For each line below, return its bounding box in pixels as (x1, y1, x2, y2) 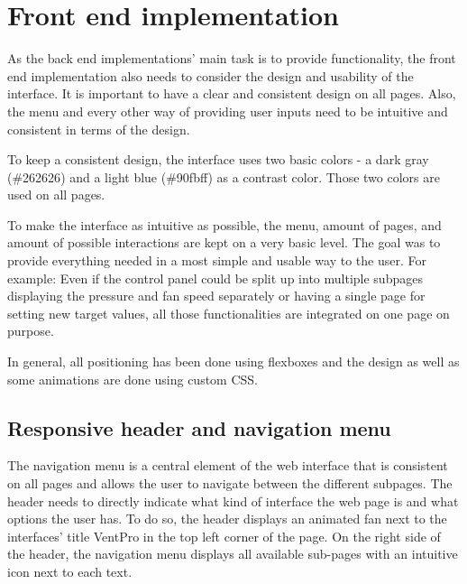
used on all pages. (7, 185, 105, 204)
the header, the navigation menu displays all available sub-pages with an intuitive (7, 544, 458, 563)
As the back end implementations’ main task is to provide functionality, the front (7, 49, 456, 68)
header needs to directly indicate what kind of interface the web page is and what (7, 491, 459, 510)
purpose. (7, 321, 54, 340)
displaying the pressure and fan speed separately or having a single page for (7, 286, 426, 305)
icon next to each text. (7, 561, 133, 580)
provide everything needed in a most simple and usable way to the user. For (7, 251, 426, 270)
